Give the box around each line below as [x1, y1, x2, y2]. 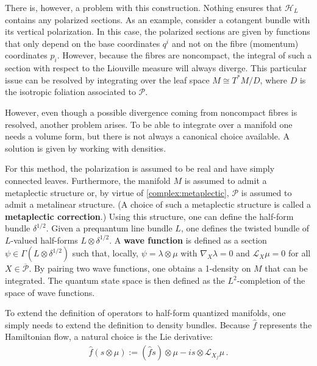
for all [288, 247, 311, 259]
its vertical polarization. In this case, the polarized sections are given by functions [5, 25, 310, 38]
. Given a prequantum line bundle [46, 222, 173, 234]
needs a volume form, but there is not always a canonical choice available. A [5, 130, 290, 143]
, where [260, 73, 287, 86]
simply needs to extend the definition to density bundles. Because [5, 318, 250, 331]
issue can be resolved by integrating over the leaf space [5, 73, 210, 86]
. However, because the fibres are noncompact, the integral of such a [57, 49, 312, 62]
